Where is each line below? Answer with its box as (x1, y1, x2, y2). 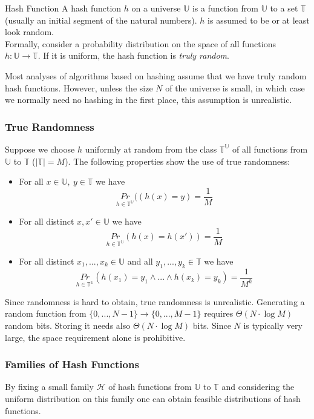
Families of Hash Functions (5, 357, 139, 372)
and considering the (221, 380, 295, 393)
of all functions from (232, 142, 308, 155)
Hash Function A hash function (5, 2, 122, 14)
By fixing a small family (5, 380, 94, 393)
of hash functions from (108, 380, 192, 393)
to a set (270, 2, 298, 14)
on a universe (131, 2, 181, 14)
